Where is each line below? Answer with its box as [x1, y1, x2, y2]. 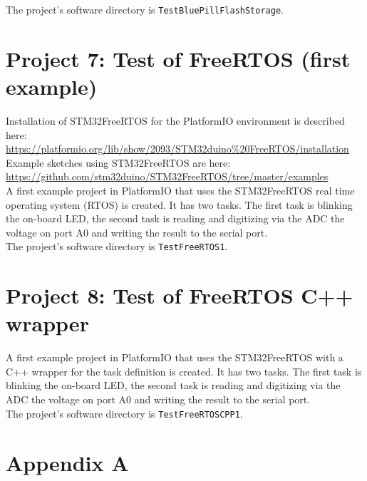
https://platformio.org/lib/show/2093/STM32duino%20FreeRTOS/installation [6, 141, 349, 156]
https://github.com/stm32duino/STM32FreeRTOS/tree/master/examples [6, 169, 329, 184]
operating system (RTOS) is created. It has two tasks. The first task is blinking [6, 197, 353, 212]
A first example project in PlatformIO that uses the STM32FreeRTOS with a [6, 350, 343, 365]
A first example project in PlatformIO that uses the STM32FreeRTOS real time [6, 182, 355, 197]
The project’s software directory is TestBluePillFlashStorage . [6, 2, 284, 16]
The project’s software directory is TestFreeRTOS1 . [6, 239, 228, 254]
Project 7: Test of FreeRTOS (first [6, 43, 351, 73]
